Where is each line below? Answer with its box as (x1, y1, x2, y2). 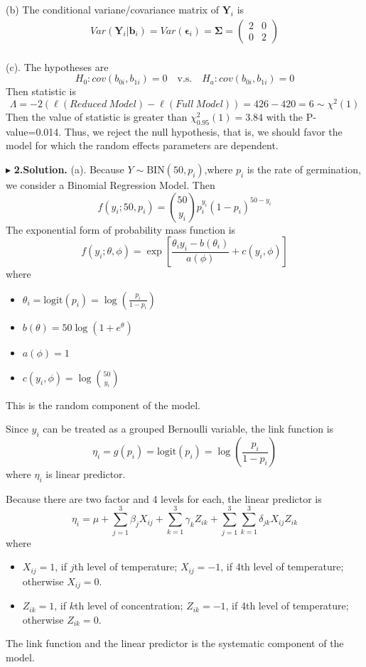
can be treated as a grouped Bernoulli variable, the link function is (43, 421, 334, 436)
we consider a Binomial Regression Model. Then (6, 177, 215, 192)
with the (266, 109, 303, 124)
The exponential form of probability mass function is (6, 222, 236, 237)
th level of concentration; (75, 598, 183, 613)
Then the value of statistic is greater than (6, 109, 188, 124)
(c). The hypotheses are (6, 59, 109, 74)
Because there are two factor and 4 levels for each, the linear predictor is (6, 491, 322, 506)
